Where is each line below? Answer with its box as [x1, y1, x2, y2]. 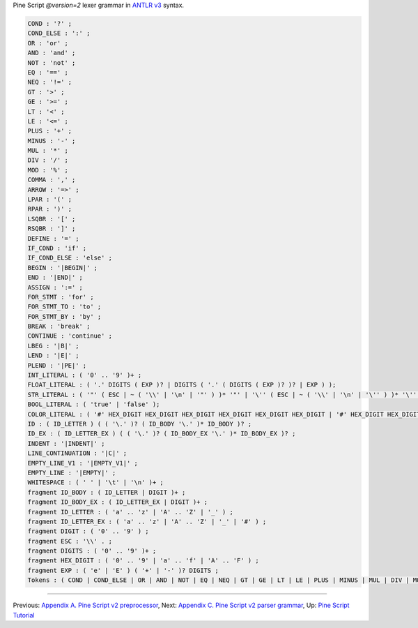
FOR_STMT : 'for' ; [27, 293, 94, 301]
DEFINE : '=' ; [27, 234, 79, 242]
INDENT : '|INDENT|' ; [27, 440, 105, 447]
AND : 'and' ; [27, 49, 76, 57]
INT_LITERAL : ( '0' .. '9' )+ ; [27, 371, 142, 380]
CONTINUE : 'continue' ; [27, 332, 113, 340]
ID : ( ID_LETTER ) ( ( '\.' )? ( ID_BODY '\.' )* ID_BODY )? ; [27, 420, 252, 428]
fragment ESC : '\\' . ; [27, 537, 113, 545]
